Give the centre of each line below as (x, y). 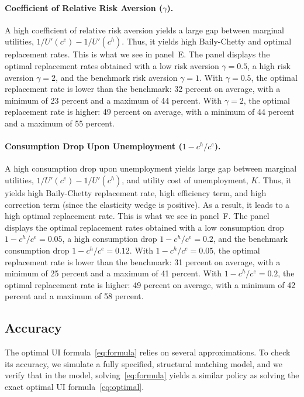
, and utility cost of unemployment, (185, 179)
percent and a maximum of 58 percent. (74, 296)
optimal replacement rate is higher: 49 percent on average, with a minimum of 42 (150, 284)
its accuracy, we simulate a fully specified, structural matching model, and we (144, 363)
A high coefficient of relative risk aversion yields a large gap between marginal (144, 30)
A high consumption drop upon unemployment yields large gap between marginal (151, 168)
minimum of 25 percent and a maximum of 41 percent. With (113, 273)
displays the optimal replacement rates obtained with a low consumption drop (144, 227)
